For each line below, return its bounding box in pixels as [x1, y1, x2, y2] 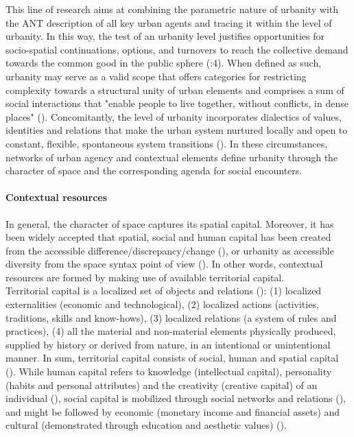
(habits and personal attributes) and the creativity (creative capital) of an [5, 377, 318, 392]
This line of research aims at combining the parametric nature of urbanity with [5, 2, 339, 16]
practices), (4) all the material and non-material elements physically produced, [5, 324, 336, 338]
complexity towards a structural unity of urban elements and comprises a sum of [5, 82, 344, 97]
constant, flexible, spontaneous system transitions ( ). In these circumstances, [5, 136, 328, 150]
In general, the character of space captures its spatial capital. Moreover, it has [5, 216, 334, 231]
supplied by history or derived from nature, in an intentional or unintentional [5, 337, 331, 351]
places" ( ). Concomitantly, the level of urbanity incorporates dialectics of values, [5, 109, 342, 123]
